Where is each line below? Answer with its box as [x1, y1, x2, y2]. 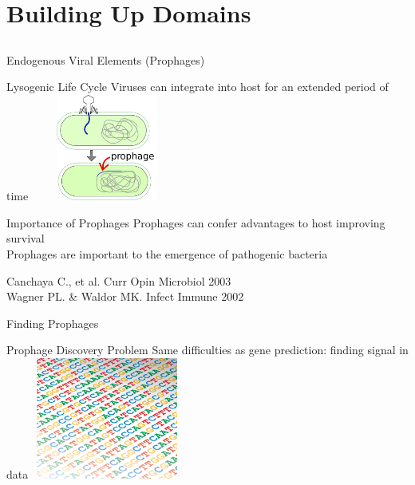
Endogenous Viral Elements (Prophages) [6, 51, 205, 68]
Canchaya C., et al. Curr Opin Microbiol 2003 [6, 272, 231, 289]
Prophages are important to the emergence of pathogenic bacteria [6, 246, 328, 262]
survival [6, 230, 45, 246]
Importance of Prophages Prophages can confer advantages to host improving [6, 214, 385, 231]
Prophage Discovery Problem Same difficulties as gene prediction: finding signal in [6, 341, 409, 358]
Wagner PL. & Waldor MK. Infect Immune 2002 [6, 288, 244, 305]
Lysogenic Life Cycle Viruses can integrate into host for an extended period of [6, 78, 389, 95]
